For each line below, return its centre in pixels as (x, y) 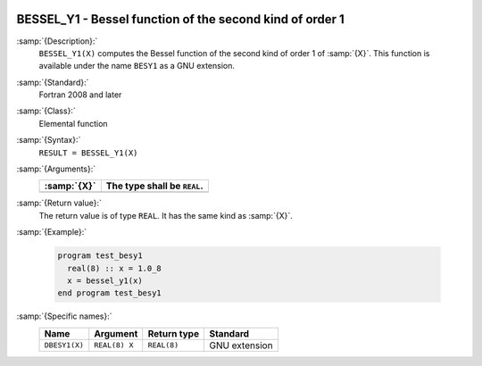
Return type (174, 333)
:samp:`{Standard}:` (53, 82)
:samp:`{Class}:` (46, 111)
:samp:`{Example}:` (52, 232)
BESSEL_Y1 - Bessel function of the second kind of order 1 (181, 19)
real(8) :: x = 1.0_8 (115, 268)
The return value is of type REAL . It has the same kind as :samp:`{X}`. (166, 215)
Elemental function (73, 123)
